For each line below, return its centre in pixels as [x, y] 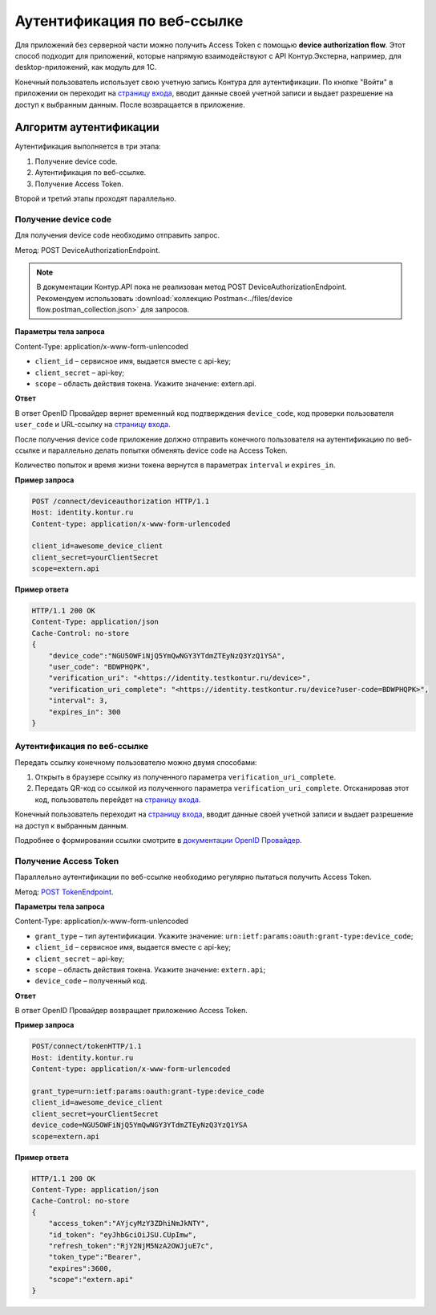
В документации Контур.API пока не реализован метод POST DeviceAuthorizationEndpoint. [192, 287]
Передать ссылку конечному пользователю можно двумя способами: [136, 762]
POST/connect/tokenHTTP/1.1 [87, 1046]
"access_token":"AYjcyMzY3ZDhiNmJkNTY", [129, 1223]
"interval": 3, [78, 701]
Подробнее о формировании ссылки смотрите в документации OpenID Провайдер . [158, 841]
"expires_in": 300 [85, 712]
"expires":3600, [80, 1268]
